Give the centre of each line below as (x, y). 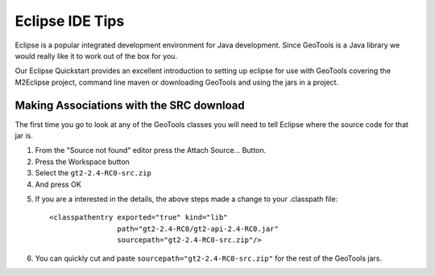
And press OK (58, 184)
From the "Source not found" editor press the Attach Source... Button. (151, 150)
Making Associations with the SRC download (130, 105)
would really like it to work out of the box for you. (96, 56)
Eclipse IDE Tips (70, 21)
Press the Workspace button (83, 162)
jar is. (24, 136)
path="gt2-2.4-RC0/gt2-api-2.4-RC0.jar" (198, 229)
